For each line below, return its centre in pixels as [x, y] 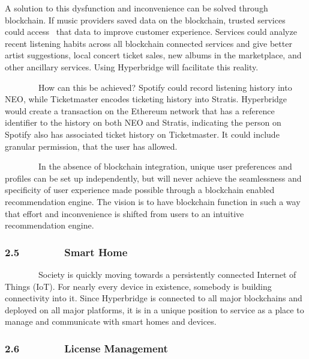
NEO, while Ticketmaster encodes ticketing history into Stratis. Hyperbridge [146, 99]
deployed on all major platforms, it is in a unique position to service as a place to [154, 309]
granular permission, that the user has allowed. [91, 146]
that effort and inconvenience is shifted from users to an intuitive [124, 213]
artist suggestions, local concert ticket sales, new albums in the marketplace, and [153, 55]
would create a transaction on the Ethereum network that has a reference [140, 110]
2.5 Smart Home [66, 252]
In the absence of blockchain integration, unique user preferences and [165, 166]
